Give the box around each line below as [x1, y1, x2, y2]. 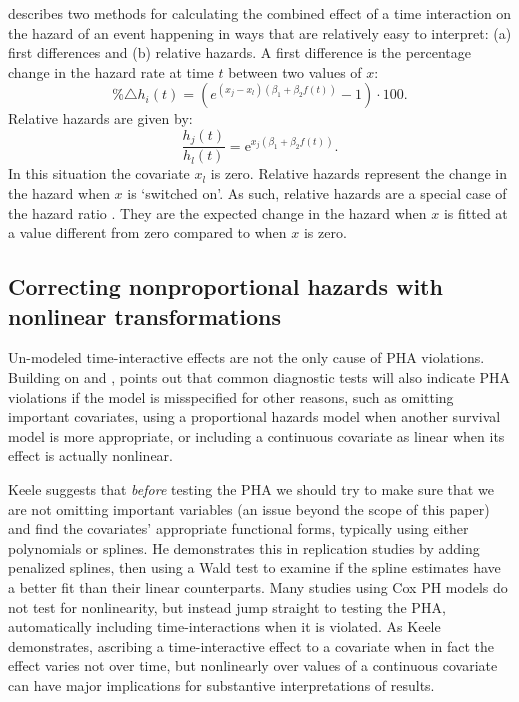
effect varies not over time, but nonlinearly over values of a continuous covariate [8, 655, 498, 676]
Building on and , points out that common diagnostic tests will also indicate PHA [8, 367, 511, 388]
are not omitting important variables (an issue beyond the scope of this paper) [8, 498, 490, 519]
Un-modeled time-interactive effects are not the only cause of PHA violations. [8, 347, 485, 368]
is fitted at [443, 202, 508, 223]
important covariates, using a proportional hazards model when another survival [8, 406, 501, 427]
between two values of [228, 61, 362, 82]
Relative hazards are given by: [8, 108, 193, 129]
